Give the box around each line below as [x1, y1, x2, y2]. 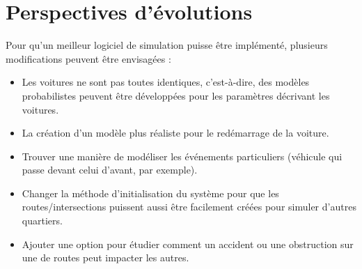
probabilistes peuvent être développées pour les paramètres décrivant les [22, 88, 330, 102]
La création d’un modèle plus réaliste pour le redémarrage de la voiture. [22, 125, 329, 140]
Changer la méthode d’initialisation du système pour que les [22, 185, 279, 200]
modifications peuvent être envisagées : [6, 51, 171, 66]
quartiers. [22, 213, 63, 228]
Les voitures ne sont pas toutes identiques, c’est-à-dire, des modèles [22, 75, 310, 89]
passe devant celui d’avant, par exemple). [22, 162, 198, 177]
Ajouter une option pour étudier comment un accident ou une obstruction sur [22, 236, 354, 251]
